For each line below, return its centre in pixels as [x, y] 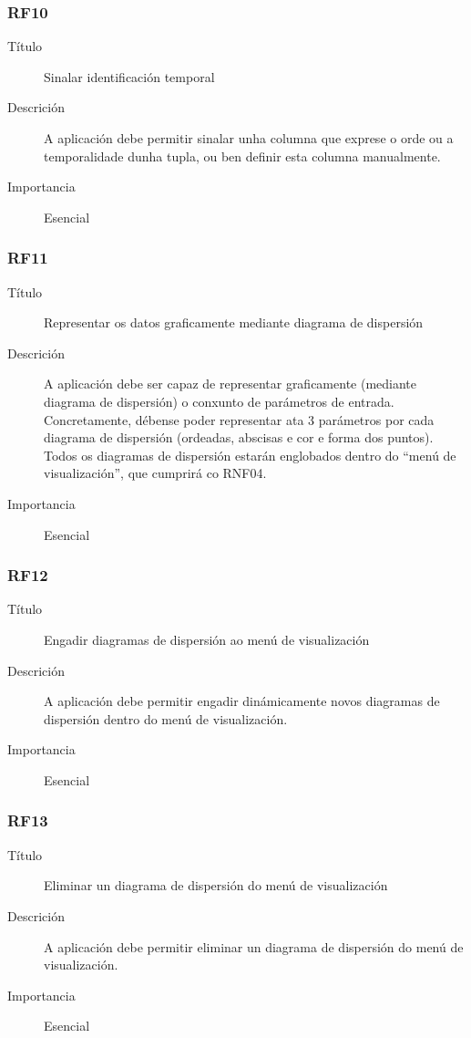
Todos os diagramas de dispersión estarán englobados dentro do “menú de [250, 455]
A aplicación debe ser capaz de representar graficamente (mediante [230, 384]
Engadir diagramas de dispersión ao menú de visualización [207, 639]
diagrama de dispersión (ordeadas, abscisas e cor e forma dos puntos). [239, 437]
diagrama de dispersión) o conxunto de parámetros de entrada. [219, 401]
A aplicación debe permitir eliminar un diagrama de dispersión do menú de [254, 946]
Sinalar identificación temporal [129, 76]
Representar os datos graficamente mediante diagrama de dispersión [234, 322]
